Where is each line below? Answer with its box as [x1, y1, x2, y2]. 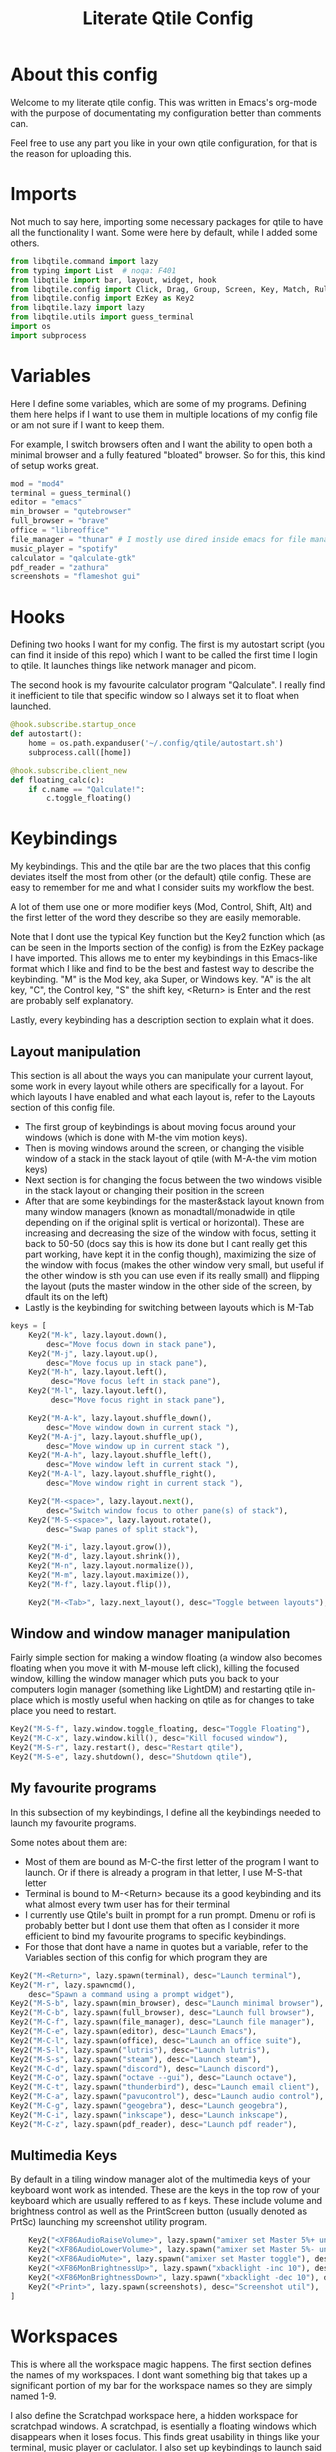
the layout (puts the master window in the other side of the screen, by [24, 1280, 313, 1292]
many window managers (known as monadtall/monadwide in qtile [24, 1206, 296, 1217]
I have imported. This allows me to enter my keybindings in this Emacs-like [10, 952, 318, 964]
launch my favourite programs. [10, 1817, 137, 1829]
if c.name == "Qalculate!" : [28, 784, 145, 794]
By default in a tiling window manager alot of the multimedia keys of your [10, 2173, 311, 2186]
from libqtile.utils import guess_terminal [10, 312, 195, 322]
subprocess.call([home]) [28, 747, 132, 757]
